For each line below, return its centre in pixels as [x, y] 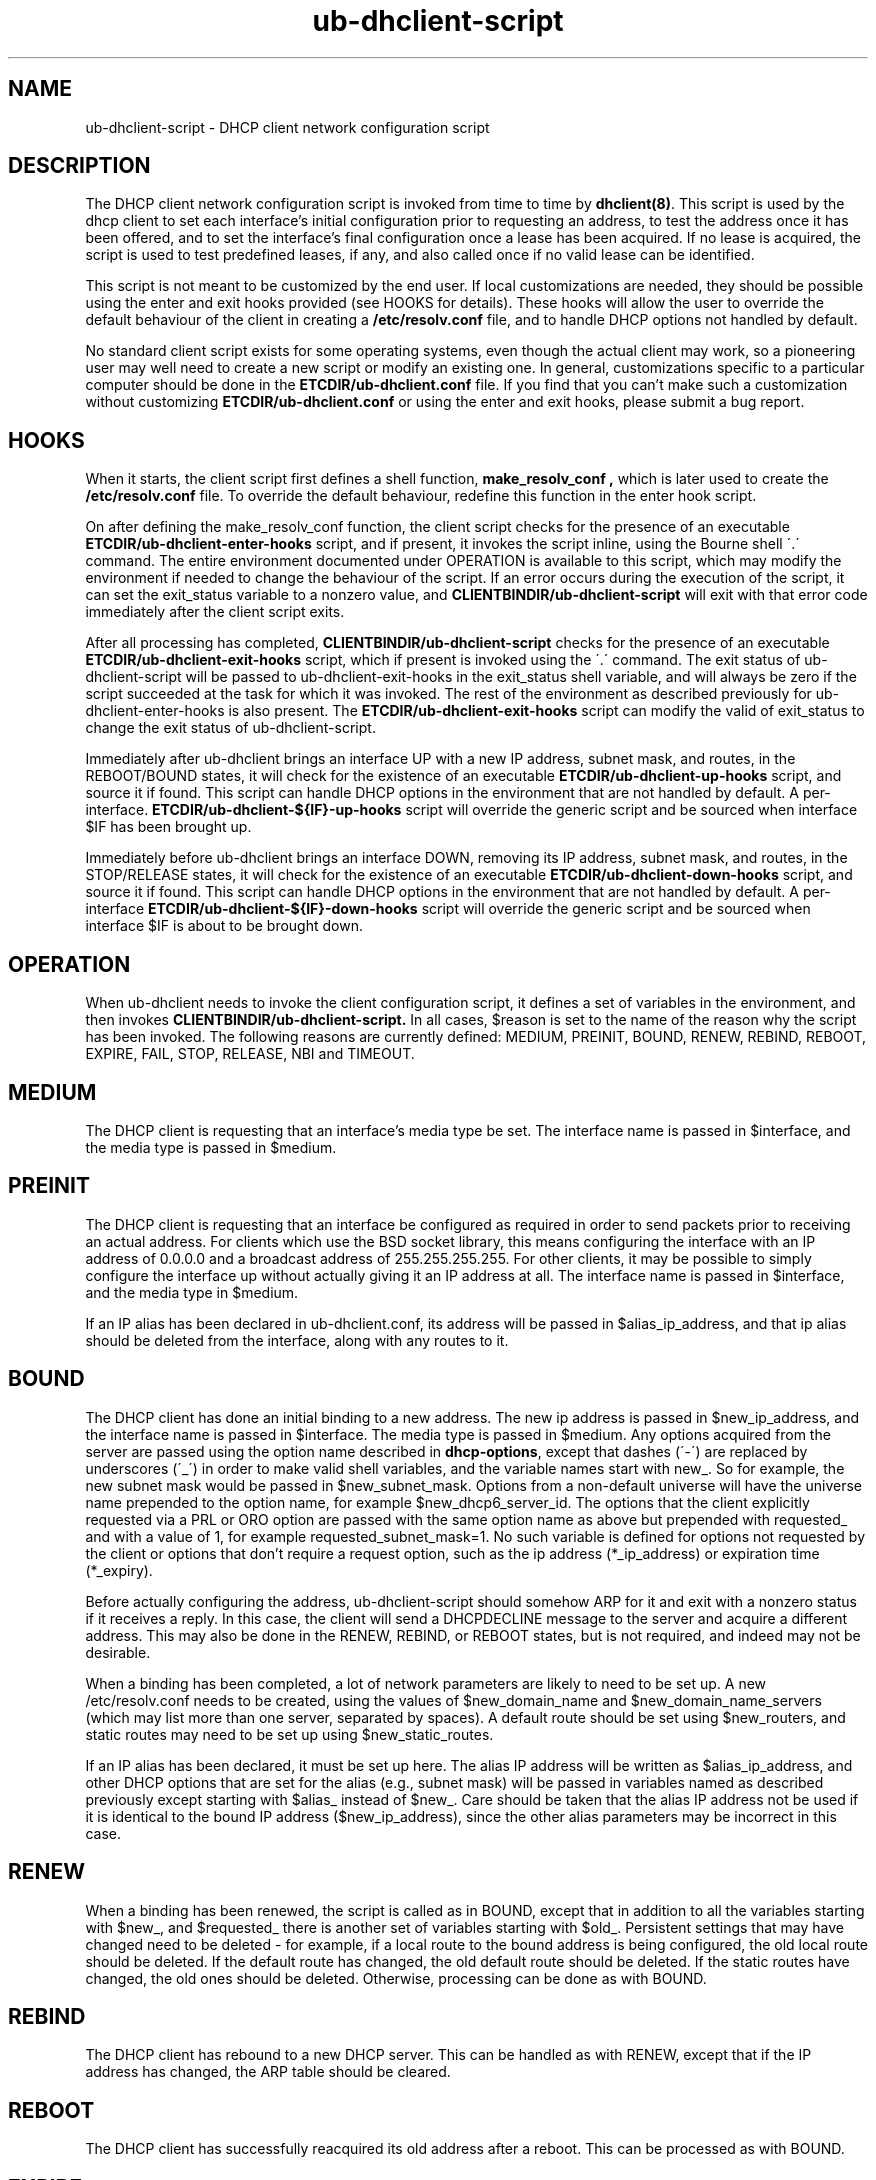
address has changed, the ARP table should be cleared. [268, 2072]
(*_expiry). [119, 1570]
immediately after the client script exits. [215, 612]
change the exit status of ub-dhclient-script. [230, 728]
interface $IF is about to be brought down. [224, 926]
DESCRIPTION [79, 166]
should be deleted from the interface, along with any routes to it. [297, 1340]
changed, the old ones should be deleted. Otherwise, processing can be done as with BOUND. [396, 1978]
